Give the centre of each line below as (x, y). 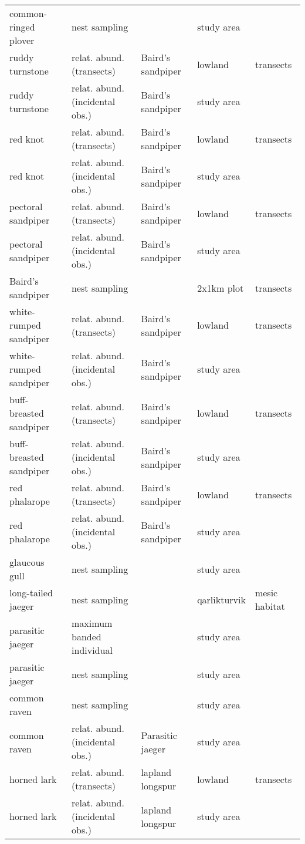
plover (22, 40)
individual (92, 650)
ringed (22, 27)
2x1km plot (221, 288)
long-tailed (31, 593)
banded (87, 637)
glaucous (27, 562)
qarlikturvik (221, 599)
